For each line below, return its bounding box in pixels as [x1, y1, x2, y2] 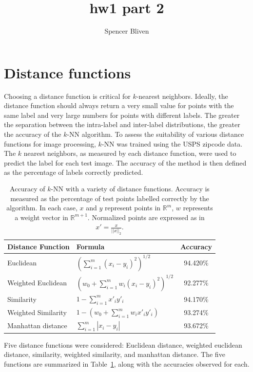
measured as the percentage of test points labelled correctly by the [10, 193, 209, 203]
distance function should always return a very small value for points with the [4, 100, 234, 111]
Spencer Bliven [104, 26, 149, 36]
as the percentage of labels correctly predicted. [4, 167, 143, 177]
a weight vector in [15, 212, 68, 222]
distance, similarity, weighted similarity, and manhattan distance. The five [4, 349, 225, 359]
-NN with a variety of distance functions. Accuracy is [51, 184, 210, 193]
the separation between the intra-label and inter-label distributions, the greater [4, 119, 240, 130]
